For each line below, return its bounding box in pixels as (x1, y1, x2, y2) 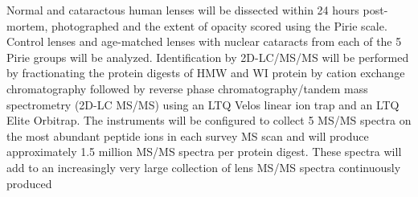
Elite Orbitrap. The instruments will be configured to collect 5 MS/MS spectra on (6, 112, 412, 129)
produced (6, 174, 52, 191)
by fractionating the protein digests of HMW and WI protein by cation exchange (6, 64, 405, 81)
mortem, (6, 17, 48, 34)
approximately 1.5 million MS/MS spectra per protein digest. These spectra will (6, 143, 402, 160)
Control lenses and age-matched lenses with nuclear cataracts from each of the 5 (6, 33, 402, 50)
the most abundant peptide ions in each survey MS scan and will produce (6, 127, 369, 144)
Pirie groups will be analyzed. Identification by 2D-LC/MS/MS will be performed (6, 48, 409, 65)
